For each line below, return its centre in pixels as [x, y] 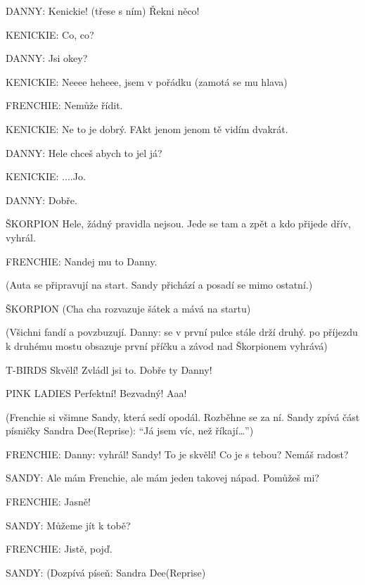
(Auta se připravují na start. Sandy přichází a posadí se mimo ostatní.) [159, 285]
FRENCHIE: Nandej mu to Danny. [82, 261]
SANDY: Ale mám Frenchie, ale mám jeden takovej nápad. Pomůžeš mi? [162, 478]
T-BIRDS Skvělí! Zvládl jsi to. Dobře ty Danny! [109, 369]
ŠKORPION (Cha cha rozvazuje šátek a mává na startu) [128, 308]
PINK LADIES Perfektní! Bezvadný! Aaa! [96, 393]
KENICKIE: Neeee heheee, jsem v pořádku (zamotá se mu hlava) [147, 81]
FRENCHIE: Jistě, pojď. [59, 549]
